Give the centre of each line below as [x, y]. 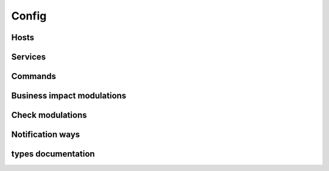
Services [29, 57]
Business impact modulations [69, 96]
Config [29, 16]
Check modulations [49, 115]
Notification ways [46, 135]
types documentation [53, 154]
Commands [34, 76]
